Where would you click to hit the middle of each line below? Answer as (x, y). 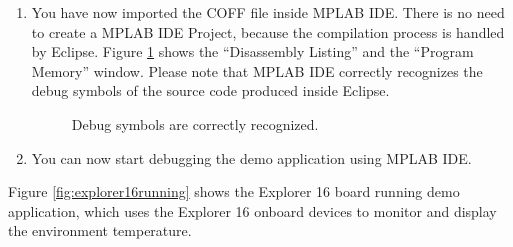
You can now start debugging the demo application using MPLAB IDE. (251, 157)
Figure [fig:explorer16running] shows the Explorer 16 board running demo (234, 191)
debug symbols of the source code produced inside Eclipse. (210, 90)
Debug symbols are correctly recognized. (195, 123)
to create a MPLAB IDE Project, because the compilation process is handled (268, 31)
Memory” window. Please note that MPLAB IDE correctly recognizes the (257, 70)
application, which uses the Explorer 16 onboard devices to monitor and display (252, 210)
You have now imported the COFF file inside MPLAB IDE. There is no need (268, 12)
